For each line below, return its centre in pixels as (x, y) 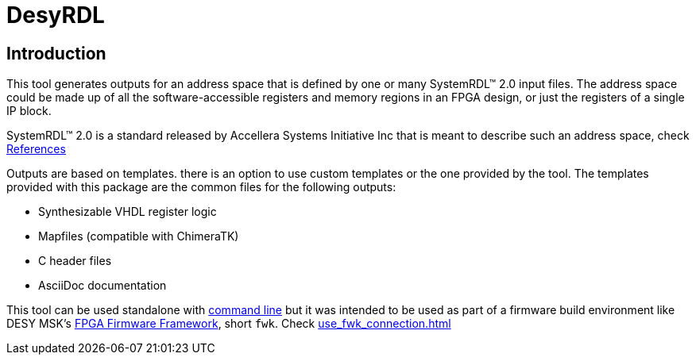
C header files (75, 261)
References (36, 149)
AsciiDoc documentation (102, 286)
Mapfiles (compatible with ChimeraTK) (139, 236)
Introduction (56, 53)
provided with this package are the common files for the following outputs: (201, 187)
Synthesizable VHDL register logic (128, 212)
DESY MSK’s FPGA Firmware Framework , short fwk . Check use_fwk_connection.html (229, 324)
